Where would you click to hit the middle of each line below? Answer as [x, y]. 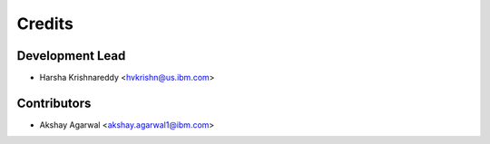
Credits [45, 24]
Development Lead [71, 56]
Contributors [54, 103]
